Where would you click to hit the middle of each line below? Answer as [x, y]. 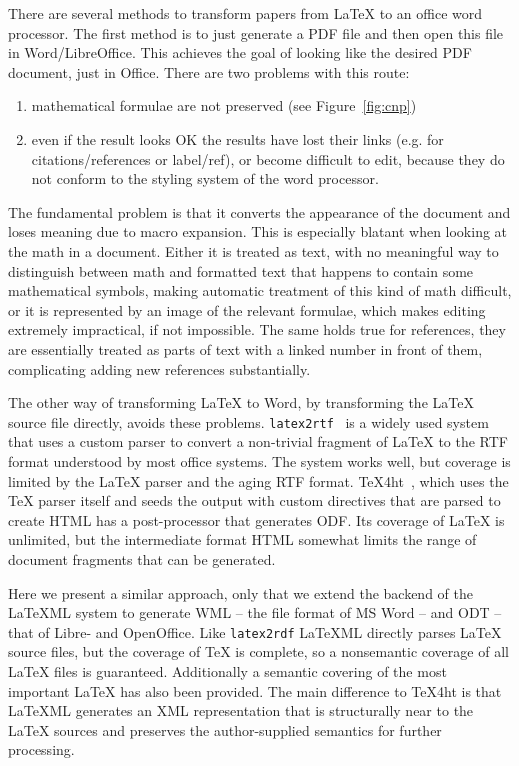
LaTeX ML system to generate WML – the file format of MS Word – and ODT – [255, 612]
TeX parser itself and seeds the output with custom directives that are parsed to [254, 500]
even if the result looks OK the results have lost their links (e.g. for [237, 138]
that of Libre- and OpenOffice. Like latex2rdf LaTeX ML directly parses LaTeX [255, 631]
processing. [41, 749]
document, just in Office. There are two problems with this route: [209, 71]
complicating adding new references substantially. [159, 368]
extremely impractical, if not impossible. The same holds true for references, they [257, 329]
